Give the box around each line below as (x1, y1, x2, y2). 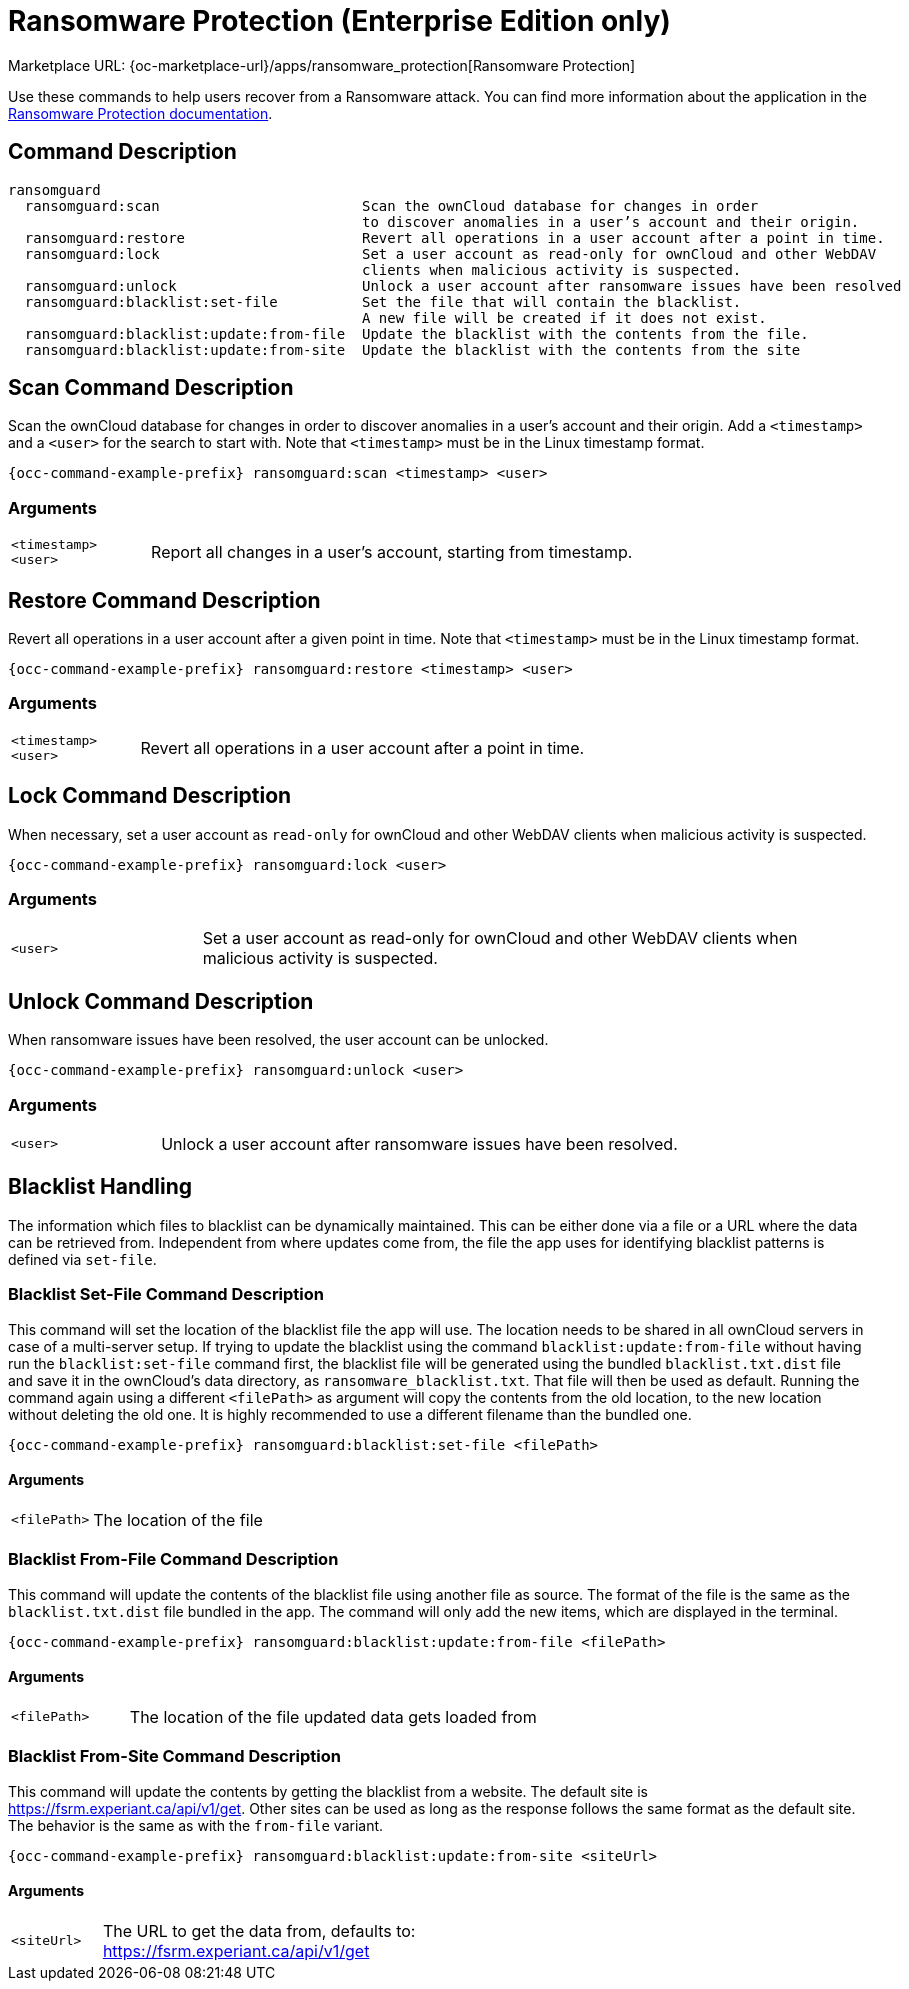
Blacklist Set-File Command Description (8, 1284, 325, 1305)
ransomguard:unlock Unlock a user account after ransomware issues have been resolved (24, 277, 902, 294)
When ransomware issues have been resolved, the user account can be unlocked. (8, 1031, 549, 1049)
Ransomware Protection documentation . (8, 104, 273, 122)
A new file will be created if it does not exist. (362, 309, 767, 326)
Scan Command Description (8, 375, 294, 401)
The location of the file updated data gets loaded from (129, 1706, 537, 1727)
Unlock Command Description (8, 988, 314, 1014)
